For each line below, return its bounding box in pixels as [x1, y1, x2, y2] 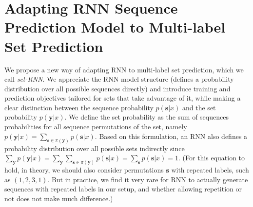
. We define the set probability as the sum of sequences [64, 112, 229, 122]
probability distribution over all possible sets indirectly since [4, 143, 185, 153]
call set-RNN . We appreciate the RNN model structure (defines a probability [4, 74, 234, 84]
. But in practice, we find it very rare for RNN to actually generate [47, 174, 248, 184]
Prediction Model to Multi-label [4, 17, 226, 37]
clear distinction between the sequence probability [4, 102, 154, 112]
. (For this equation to [178, 153, 245, 163]
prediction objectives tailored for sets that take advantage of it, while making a [4, 93, 241, 103]
